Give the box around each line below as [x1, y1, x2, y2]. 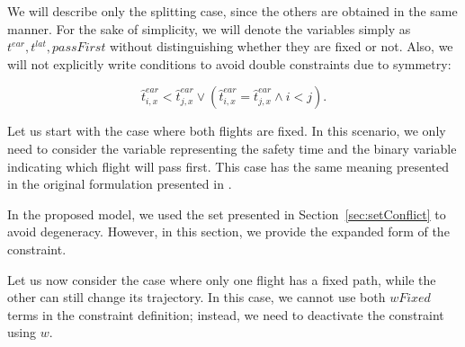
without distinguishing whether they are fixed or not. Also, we [110, 37, 453, 56]
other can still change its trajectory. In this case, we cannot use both [7, 288, 386, 307]
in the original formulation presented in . [7, 174, 232, 193]
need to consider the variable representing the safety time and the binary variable [7, 138, 457, 157]
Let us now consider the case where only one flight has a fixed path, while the [7, 270, 436, 289]
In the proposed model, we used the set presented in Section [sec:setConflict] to [7, 204, 446, 223]
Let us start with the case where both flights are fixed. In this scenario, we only [7, 121, 446, 140]
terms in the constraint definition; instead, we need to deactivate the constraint [7, 305, 444, 324]
